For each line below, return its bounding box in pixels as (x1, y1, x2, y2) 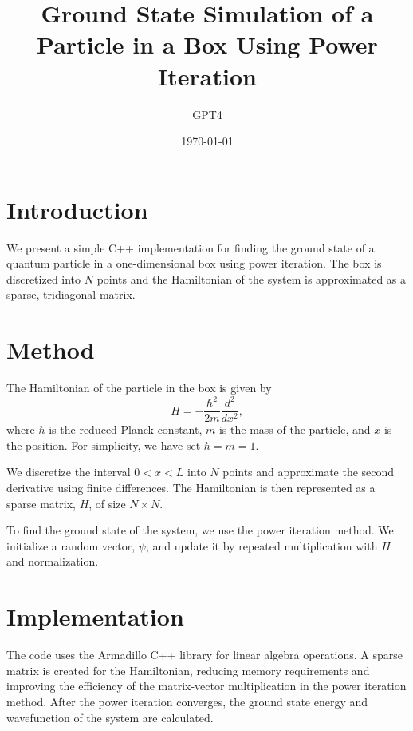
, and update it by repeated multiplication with (145, 537, 378, 554)
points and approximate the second (222, 463, 395, 480)
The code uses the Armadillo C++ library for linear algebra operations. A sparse (6, 646, 403, 663)
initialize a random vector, (6, 537, 136, 554)
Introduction (6, 193, 148, 225)
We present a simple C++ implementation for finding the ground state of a (6, 239, 375, 256)
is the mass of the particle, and (218, 421, 371, 438)
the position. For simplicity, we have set (6, 436, 201, 453)
